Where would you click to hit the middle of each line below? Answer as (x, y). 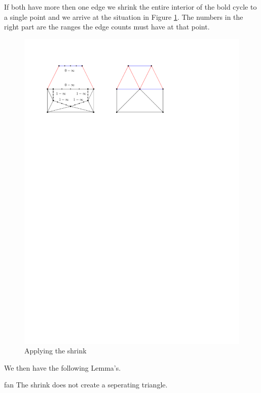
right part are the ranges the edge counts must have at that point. (107, 27)
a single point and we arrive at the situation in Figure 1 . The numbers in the (124, 17)
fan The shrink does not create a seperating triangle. (86, 385)
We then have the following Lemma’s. (63, 367)
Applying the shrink (55, 351)
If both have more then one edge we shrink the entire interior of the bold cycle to (130, 7)
